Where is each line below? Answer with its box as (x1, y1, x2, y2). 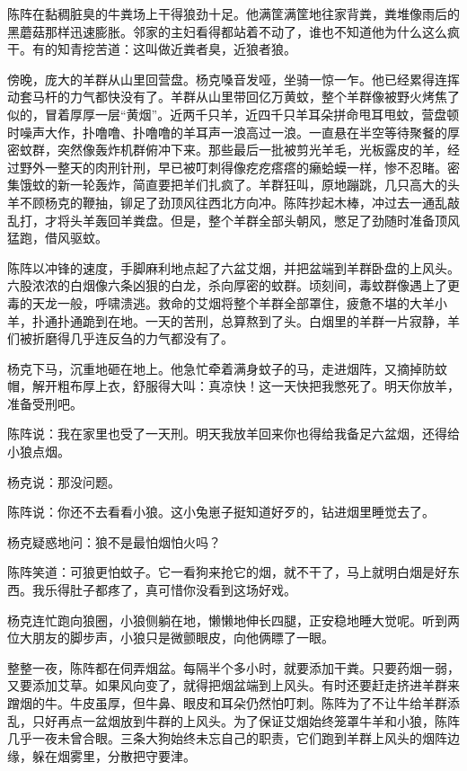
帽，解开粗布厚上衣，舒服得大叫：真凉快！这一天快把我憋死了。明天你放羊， (7, 377, 460, 395)
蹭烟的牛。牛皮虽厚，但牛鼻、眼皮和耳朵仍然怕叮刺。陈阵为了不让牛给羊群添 (7, 694, 460, 712)
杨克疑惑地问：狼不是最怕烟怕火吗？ (7, 532, 221, 551)
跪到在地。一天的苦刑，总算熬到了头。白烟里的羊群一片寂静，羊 (82, 311, 460, 330)
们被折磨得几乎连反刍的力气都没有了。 (7, 329, 233, 348)
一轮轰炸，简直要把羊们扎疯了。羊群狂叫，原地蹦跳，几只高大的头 (69, 175, 460, 194)
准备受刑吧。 (7, 394, 83, 412)
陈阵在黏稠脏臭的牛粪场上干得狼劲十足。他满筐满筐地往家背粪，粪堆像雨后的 (7, 4, 460, 22)
